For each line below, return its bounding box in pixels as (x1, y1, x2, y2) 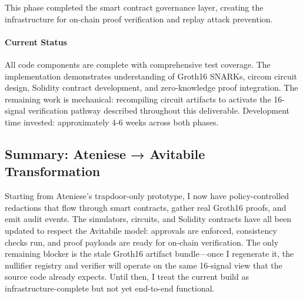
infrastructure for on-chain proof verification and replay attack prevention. (5, 12, 273, 25)
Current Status (5, 35, 67, 48)
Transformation (5, 162, 101, 180)
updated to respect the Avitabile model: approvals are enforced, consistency (5, 224, 277, 236)
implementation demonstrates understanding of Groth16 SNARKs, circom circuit (5, 69, 298, 82)
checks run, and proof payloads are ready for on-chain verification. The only (5, 236, 279, 248)
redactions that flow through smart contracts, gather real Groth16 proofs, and (5, 201, 287, 213)
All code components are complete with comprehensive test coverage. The (5, 58, 271, 70)
